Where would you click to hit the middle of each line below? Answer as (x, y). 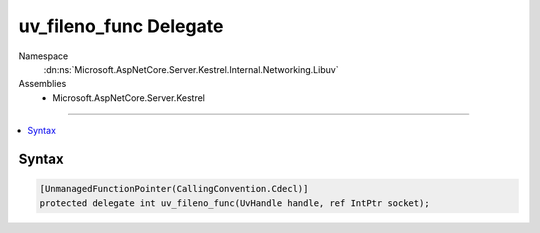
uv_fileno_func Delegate (121, 26)
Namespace (43, 56)
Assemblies (42, 84)
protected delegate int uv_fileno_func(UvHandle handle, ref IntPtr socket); (234, 203)
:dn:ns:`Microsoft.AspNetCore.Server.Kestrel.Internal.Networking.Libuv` (191, 69)
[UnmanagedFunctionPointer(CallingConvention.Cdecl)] (174, 189)
